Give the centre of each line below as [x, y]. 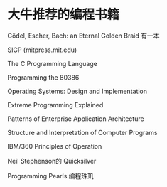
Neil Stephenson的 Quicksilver [52, 161]
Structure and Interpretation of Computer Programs [82, 132]
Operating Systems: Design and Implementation [77, 91]
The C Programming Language [52, 63]
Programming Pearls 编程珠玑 [51, 176]
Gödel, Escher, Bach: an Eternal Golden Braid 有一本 [83, 36]
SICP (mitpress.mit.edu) [42, 50]
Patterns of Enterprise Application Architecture [76, 119]
